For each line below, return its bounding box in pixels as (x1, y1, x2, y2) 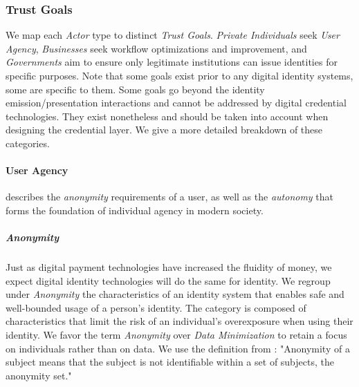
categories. (6, 135, 50, 150)
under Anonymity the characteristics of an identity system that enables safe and (6, 287, 344, 301)
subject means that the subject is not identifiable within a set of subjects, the (6, 355, 334, 369)
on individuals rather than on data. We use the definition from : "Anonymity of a (6, 341, 350, 355)
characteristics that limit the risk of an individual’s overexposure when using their (6, 314, 353, 328)
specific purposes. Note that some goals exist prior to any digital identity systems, (6, 68, 353, 82)
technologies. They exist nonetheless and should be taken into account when (6, 108, 329, 123)
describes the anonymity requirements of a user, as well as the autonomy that (6, 189, 334, 204)
